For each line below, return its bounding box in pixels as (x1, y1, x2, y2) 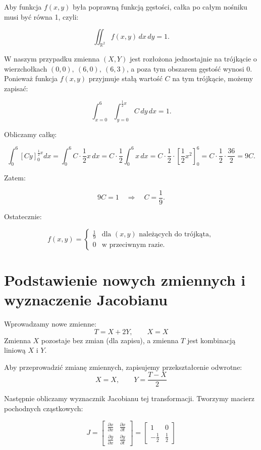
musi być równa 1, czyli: (4, 11, 79, 22)
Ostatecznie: (4, 211, 42, 222)
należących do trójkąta (139, 231, 210, 238)
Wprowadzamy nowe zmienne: (4, 318, 96, 329)
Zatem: (4, 172, 26, 183)
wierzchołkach (4, 63, 47, 74)
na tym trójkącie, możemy (172, 73, 253, 84)
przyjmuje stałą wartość (88, 73, 163, 84)
